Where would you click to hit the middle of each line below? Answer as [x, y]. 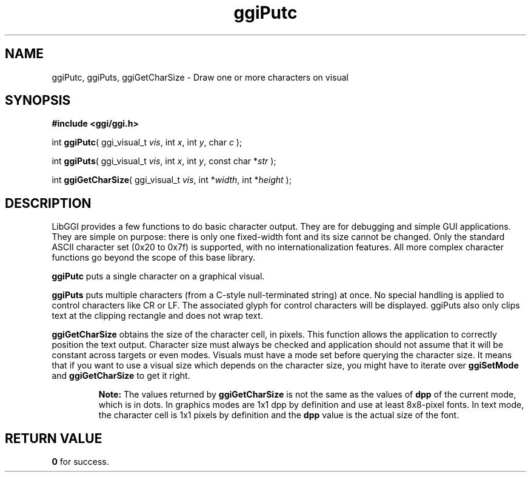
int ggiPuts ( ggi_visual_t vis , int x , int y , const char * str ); [164, 161]
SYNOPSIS [38, 101]
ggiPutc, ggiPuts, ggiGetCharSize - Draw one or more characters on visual [200, 77]
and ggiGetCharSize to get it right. [121, 376]
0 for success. [80, 462]
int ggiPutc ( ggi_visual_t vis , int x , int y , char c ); [147, 142]
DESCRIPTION [48, 203]
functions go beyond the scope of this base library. [154, 258]
